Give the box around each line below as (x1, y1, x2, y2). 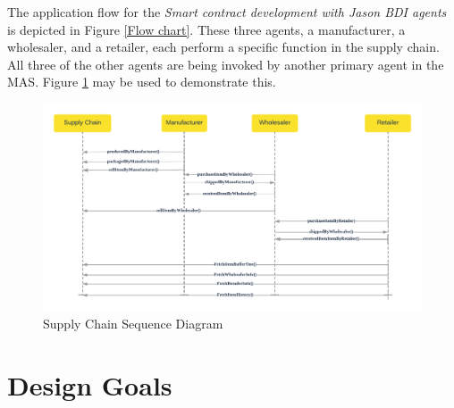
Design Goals (7, 366, 172, 403)
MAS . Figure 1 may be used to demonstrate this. (7, 72, 276, 91)
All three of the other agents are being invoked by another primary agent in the (7, 54, 444, 73)
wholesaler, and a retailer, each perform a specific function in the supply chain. (7, 37, 440, 56)
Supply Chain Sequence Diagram (43, 313, 223, 332)
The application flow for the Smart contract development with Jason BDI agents (7, 3, 447, 21)
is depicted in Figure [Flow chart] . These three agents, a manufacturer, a (7, 20, 406, 38)
